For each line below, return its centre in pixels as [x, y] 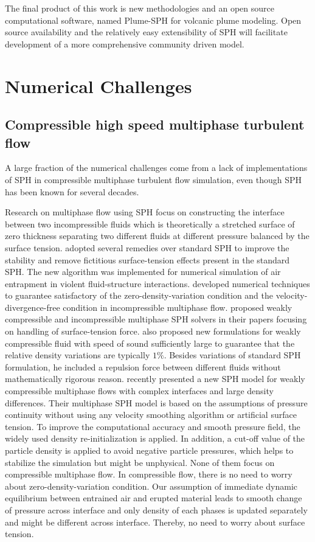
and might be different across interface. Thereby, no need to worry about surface [155, 522]
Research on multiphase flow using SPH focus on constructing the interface [145, 212]
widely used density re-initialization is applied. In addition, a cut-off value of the [155, 438]
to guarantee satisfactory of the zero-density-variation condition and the [139, 295]
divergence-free [33, 307]
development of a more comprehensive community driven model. [125, 43]
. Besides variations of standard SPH [232, 355]
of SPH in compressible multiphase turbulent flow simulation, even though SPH [154, 179]
